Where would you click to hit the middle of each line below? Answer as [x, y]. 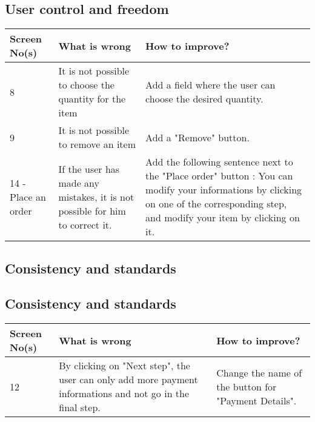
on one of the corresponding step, [216, 204]
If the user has [89, 169]
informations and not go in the [124, 394]
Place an [28, 196]
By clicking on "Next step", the [124, 366]
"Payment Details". [257, 400]
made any [79, 183]
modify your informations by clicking [224, 190]
